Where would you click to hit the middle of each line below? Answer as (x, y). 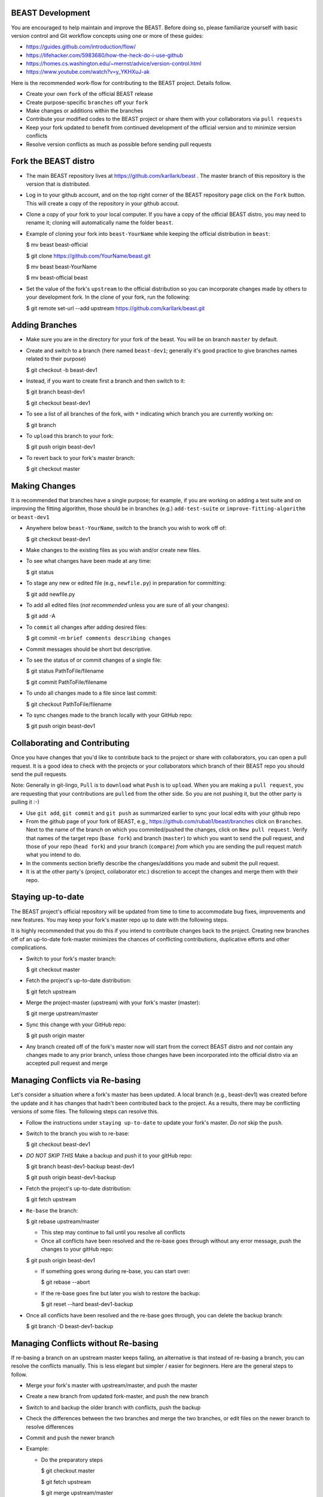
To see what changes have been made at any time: (89, 561)
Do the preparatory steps (72, 1460)
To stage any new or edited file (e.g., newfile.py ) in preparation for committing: (126, 583)
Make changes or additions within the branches (85, 111)
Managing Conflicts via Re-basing (76, 1081)
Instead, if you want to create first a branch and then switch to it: (106, 381)
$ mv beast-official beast (57, 278)
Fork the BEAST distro (53, 161)
